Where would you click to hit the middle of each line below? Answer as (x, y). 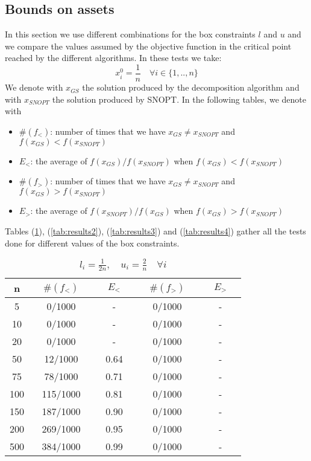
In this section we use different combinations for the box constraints (130, 34)
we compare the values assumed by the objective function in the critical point (148, 46)
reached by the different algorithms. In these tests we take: (113, 58)
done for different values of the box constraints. (92, 243)
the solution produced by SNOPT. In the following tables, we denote (179, 99)
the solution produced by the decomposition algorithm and (191, 87)
